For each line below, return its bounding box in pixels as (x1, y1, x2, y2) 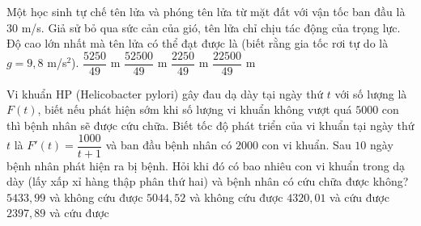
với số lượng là (334, 85, 407, 102)
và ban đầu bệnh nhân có (105, 136, 232, 153)
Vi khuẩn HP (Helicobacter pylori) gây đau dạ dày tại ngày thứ (6, 85, 324, 102)
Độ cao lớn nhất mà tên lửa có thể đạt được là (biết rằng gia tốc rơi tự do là (6, 35, 389, 52)
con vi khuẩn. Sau (262, 136, 351, 153)
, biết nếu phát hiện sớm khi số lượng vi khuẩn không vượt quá (37, 101, 352, 118)
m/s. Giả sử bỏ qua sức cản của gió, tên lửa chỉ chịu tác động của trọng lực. (21, 19, 401, 36)
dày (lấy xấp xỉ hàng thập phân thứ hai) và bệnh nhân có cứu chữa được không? (6, 173, 409, 190)
